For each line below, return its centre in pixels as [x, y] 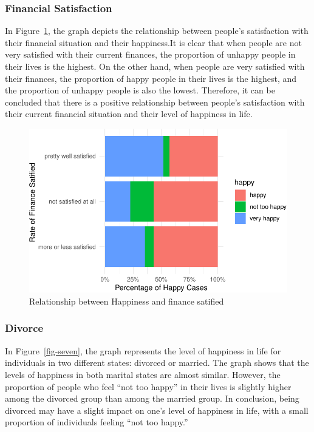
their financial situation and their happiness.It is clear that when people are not [153, 42]
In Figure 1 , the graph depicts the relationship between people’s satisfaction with [157, 31]
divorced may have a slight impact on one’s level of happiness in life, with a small [157, 410]
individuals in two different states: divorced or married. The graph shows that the [157, 363]
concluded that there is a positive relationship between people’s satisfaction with [155, 102]
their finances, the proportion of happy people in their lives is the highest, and [151, 78]
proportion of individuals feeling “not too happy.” [97, 422]
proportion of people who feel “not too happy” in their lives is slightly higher [148, 386]
